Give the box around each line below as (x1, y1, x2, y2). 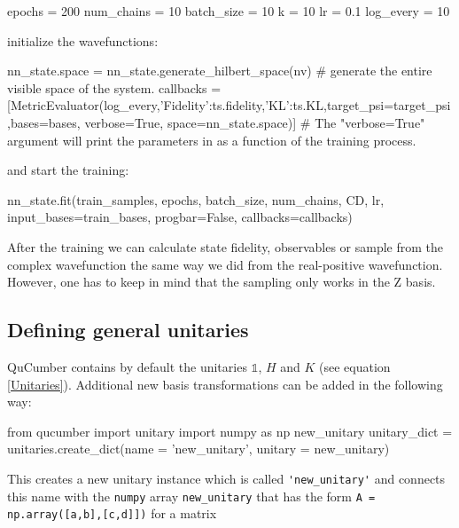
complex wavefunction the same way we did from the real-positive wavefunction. (7, 255, 443, 273)
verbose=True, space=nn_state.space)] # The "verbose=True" (84, 113, 425, 131)
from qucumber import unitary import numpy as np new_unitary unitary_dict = (7, 422, 453, 440)
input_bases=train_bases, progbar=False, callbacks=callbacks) (7, 208, 353, 226)
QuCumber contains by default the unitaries (7, 357, 247, 375)
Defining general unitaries (7, 316, 249, 343)
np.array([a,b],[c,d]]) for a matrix (7, 504, 217, 523)
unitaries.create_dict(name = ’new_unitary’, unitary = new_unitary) (7, 439, 390, 458)
